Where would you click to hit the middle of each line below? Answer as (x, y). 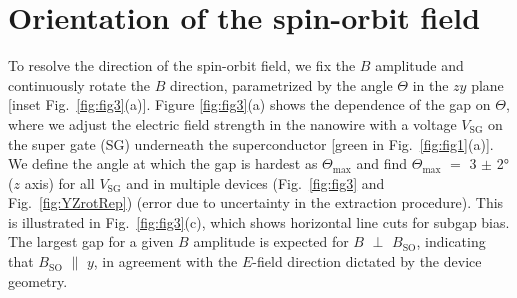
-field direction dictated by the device (367, 261)
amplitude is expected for (271, 241)
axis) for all (59, 182)
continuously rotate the (79, 84)
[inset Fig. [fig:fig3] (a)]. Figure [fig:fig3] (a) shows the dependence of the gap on (249, 104)
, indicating (451, 241)
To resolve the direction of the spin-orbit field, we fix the (182, 65)
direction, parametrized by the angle (281, 84)
